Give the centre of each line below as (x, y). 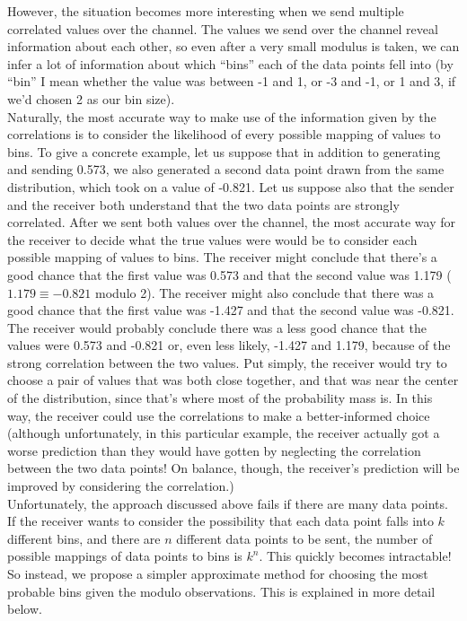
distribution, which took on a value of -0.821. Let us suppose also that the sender (231, 186)
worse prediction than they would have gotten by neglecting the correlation (214, 450)
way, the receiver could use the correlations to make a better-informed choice (219, 415)
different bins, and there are (84, 538)
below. (25, 609)
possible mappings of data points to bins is (125, 556)
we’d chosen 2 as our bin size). (91, 98)
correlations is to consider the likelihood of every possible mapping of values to (224, 134)
